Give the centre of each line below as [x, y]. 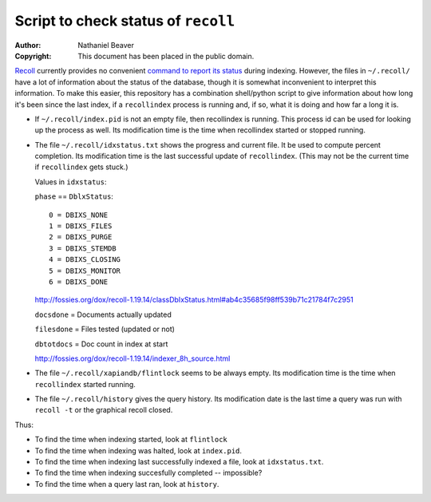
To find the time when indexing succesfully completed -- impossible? [148, 473]
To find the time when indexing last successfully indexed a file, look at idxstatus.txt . [179, 462]
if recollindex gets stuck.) [81, 167]
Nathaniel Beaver [106, 45]
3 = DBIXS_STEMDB [83, 248]
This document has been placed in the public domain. [166, 56]
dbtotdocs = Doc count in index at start [101, 344]
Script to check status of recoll [125, 21]
